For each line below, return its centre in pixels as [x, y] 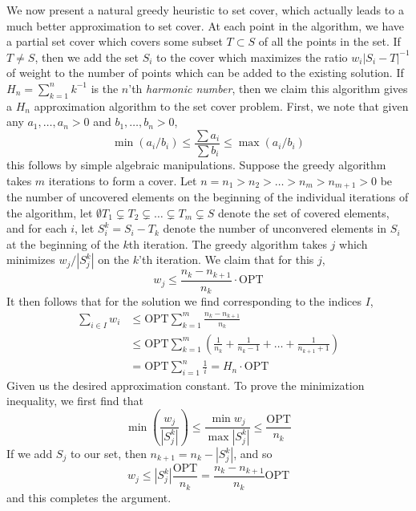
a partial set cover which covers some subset [115, 41]
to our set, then [108, 454]
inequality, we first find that [75, 401]
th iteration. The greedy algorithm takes [228, 243]
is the [105, 88]
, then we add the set [87, 57]
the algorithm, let [50, 212]
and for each [37, 228]
